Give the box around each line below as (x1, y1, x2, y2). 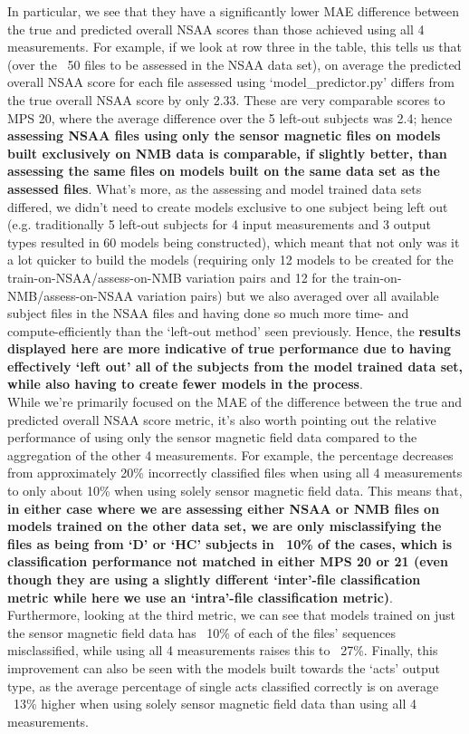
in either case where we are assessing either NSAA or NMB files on (7, 498, 440, 517)
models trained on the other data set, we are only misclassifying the (7, 517, 442, 536)
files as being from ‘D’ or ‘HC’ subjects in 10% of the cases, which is (7, 534, 453, 553)
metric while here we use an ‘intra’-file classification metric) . (7, 587, 393, 606)
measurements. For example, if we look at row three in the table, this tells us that (7, 37, 462, 56)
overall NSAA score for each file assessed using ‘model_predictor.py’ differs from (7, 72, 455, 92)
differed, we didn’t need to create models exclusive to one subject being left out (7, 197, 448, 216)
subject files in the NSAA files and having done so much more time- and (7, 304, 409, 323)
